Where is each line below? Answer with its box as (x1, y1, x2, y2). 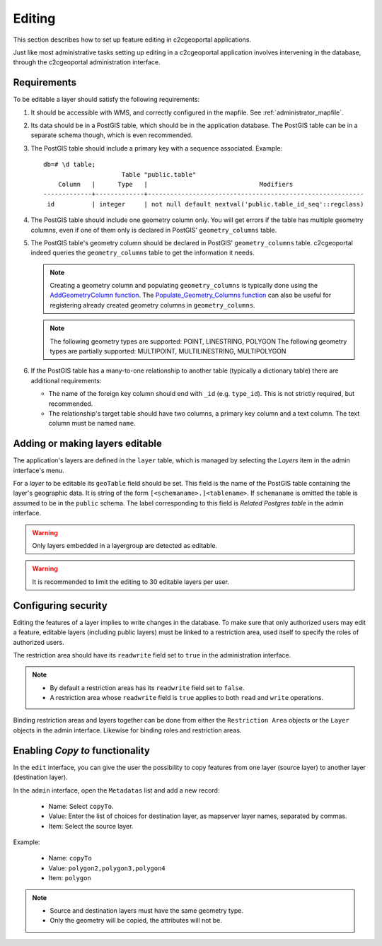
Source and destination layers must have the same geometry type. (50, 906, 244, 915)
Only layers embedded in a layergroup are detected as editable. (32, 542, 218, 550)
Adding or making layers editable (13, 438, 163, 450)
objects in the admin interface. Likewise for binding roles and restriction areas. (13, 725, 242, 735)
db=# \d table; (43, 160, 96, 169)
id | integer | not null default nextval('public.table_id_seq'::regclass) (47, 200, 364, 208)
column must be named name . (48, 419, 136, 428)
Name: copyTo (48, 854, 92, 863)
